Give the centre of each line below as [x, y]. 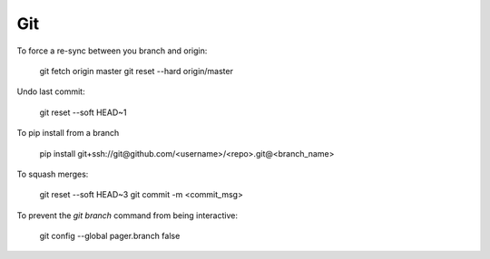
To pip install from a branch [68, 133]
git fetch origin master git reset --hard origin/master [136, 71]
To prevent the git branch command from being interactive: [127, 215]
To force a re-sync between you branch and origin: [112, 51]
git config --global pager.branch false [110, 236]
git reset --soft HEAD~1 [83, 112]
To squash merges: [53, 174]
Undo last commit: [51, 91]
